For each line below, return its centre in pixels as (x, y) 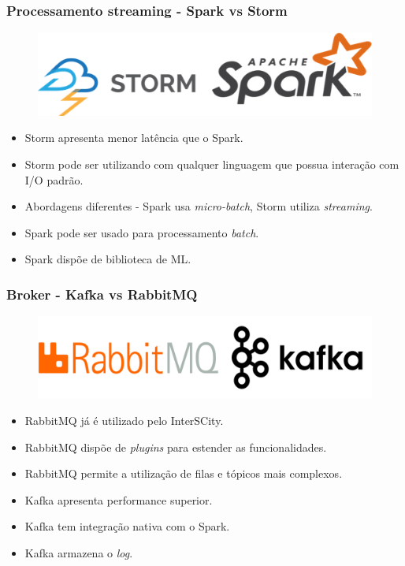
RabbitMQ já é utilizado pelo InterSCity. (124, 421)
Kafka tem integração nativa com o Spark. (127, 526)
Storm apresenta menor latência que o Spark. (134, 138)
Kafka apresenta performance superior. (119, 499)
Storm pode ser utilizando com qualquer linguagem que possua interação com (212, 164)
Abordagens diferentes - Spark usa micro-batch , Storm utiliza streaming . (199, 206)
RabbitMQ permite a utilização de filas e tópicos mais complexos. (184, 473)
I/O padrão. (54, 179)
